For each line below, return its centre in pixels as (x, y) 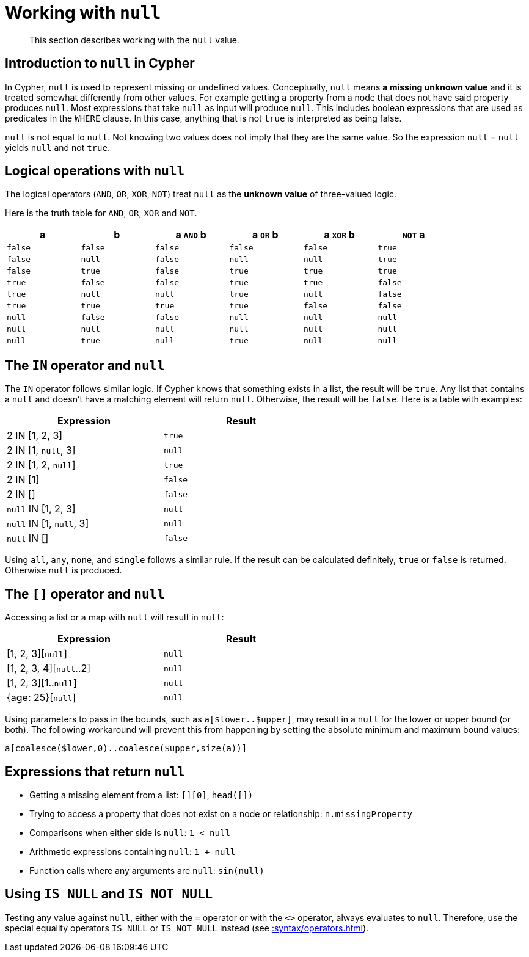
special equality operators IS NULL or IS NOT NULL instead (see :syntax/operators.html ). (187, 928)
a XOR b (339, 235)
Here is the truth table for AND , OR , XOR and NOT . (101, 213)
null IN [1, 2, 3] (41, 509)
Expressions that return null (95, 771)
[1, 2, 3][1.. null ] (42, 683)
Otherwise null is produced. (64, 570)
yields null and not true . (57, 147)
